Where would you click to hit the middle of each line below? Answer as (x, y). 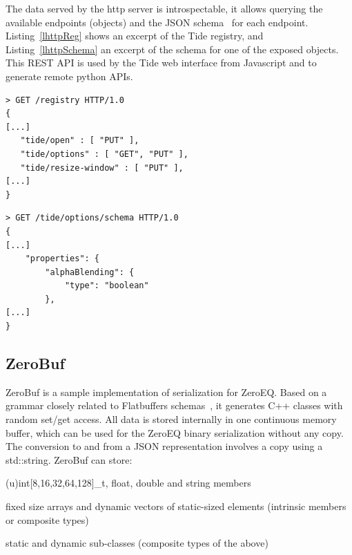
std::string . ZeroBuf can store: (69, 459)
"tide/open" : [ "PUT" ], (80, 141)
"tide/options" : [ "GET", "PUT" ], (104, 154)
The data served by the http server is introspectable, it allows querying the (164, 8)
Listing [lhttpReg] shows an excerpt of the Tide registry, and (135, 36)
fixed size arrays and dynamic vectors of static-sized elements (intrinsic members (176, 506)
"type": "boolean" (107, 286)
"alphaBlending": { (90, 272)
